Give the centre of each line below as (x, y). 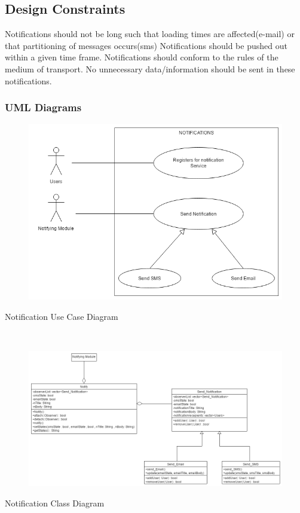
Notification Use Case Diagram (62, 316)
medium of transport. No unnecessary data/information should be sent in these (150, 68)
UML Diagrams (43, 107)
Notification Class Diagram (55, 503)
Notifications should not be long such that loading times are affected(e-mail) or (150, 34)
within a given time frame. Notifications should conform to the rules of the (142, 57)
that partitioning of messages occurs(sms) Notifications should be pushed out (146, 45)
